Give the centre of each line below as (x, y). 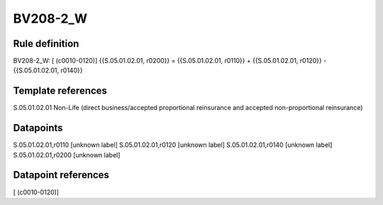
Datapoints (38, 128)
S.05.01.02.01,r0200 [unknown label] (67, 155)
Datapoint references (61, 175)
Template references (60, 91)
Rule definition (46, 44)
